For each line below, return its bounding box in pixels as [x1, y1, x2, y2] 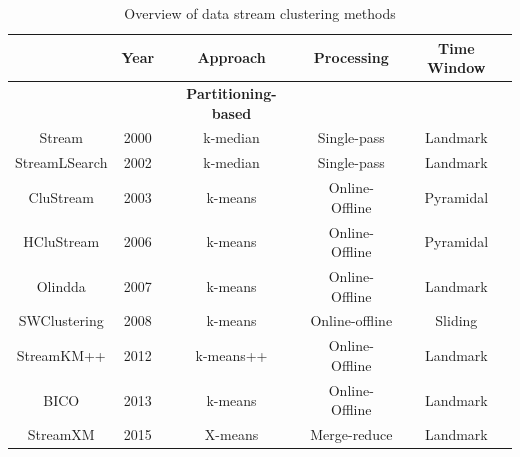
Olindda [36, 275, 86, 296]
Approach [197, 47, 266, 68]
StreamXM [27, 424, 95, 445]
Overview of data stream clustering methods [124, 3, 396, 23]
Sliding [435, 310, 478, 331]
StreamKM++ [16, 345, 106, 366]
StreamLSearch [15, 152, 108, 173]
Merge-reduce [310, 424, 393, 445]
